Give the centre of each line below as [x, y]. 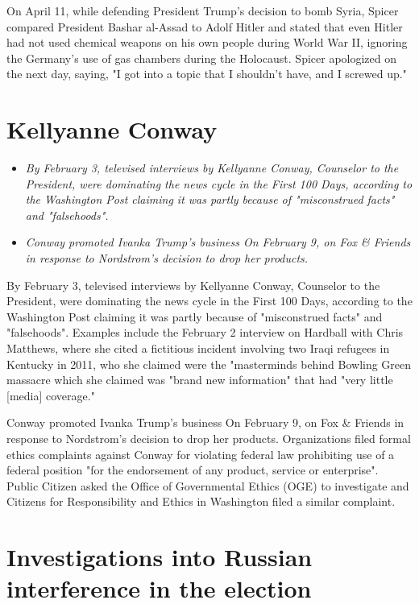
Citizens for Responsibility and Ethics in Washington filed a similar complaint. [201, 501]
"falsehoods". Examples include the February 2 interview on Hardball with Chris [205, 332]
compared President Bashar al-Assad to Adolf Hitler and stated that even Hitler [205, 26]
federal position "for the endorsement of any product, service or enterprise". [193, 470]
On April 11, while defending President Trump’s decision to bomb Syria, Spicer [203, 10]
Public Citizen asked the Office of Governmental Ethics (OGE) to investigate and [208, 485]
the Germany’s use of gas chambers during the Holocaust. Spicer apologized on [202, 58]
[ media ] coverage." [51, 395]
